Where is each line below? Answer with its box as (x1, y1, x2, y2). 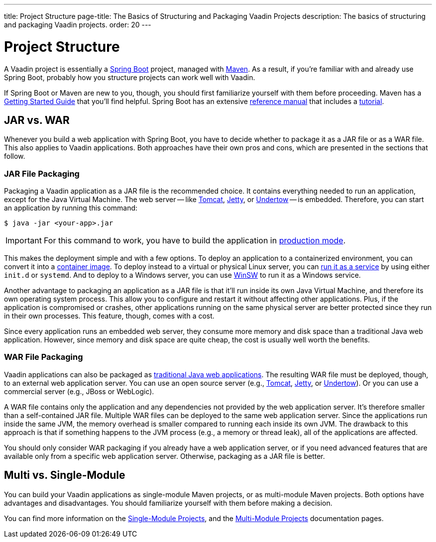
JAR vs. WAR (4, 113, 70, 126)
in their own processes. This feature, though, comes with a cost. (4, 312, 215, 321)
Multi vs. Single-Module (4, 469, 125, 482)
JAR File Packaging (4, 168, 80, 179)
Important (5, 235, 42, 246)
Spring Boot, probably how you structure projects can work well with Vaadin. (4, 73, 255, 82)
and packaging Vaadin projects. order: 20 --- (4, 20, 151, 29)
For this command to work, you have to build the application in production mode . (43, 235, 346, 246)
